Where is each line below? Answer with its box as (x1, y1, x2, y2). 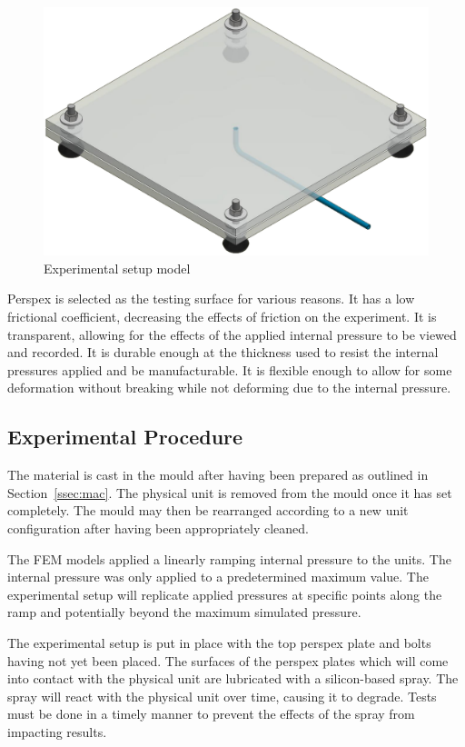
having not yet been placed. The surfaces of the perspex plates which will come (7, 651, 449, 670)
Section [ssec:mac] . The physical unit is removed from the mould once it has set (7, 483, 452, 502)
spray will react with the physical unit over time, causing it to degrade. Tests (7, 686, 437, 705)
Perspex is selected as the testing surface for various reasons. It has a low (7, 289, 415, 308)
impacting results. (7, 722, 107, 741)
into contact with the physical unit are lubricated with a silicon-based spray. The (7, 669, 459, 688)
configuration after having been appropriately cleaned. (7, 519, 309, 538)
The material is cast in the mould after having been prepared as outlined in (7, 465, 429, 484)
